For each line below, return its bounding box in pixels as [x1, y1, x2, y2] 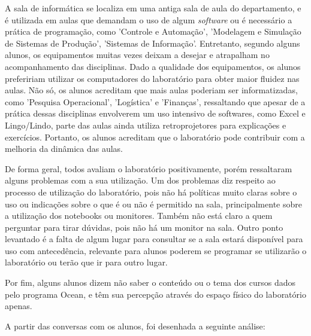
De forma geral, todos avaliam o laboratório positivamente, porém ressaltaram [5, 162, 292, 175]
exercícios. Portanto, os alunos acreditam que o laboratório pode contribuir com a [5, 130, 305, 143]
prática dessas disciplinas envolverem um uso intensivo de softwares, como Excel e [5, 107, 306, 120]
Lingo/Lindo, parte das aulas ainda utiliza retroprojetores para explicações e [5, 118, 286, 131]
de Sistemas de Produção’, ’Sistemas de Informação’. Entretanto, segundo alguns [5, 36, 300, 49]
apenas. [5, 300, 32, 312]
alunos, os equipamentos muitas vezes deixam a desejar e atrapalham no [5, 48, 270, 61]
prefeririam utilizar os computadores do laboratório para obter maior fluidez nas [5, 72, 300, 84]
